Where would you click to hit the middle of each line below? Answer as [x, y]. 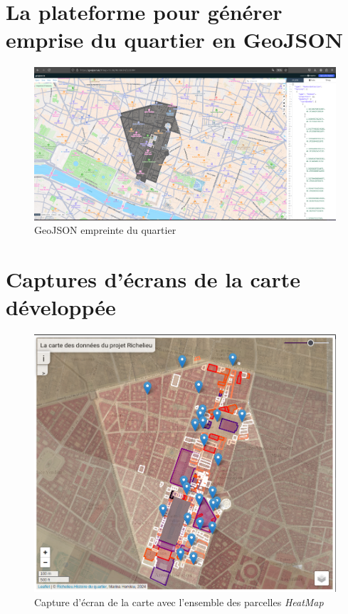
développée [61, 307]
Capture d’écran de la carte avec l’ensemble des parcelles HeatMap [179, 602]
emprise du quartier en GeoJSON [174, 40]
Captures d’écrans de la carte [153, 278]
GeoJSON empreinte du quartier [105, 230]
